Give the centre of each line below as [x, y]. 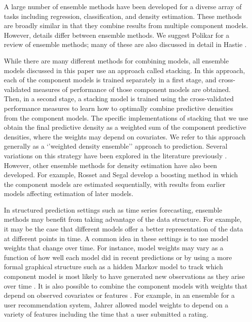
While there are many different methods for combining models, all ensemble [116, 60]
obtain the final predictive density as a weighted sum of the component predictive [125, 127]
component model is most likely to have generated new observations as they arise [125, 276]
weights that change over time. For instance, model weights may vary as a [114, 248]
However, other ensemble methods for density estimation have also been [110, 165]
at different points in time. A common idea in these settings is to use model [116, 238]
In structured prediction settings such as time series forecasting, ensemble [113, 209]
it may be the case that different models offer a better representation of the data [124, 229]
